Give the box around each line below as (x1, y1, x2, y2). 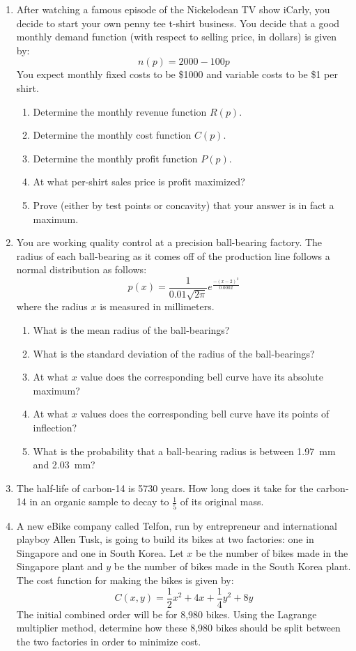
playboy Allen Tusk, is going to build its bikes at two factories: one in (16, 532, 314, 546)
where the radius (16, 299, 88, 314)
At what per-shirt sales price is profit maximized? (33, 174, 245, 189)
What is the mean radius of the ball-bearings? (33, 322, 230, 337)
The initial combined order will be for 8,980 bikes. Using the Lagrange (16, 606, 317, 621)
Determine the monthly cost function (33, 128, 192, 142)
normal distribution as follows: (16, 262, 147, 277)
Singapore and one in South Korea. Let (16, 545, 184, 560)
